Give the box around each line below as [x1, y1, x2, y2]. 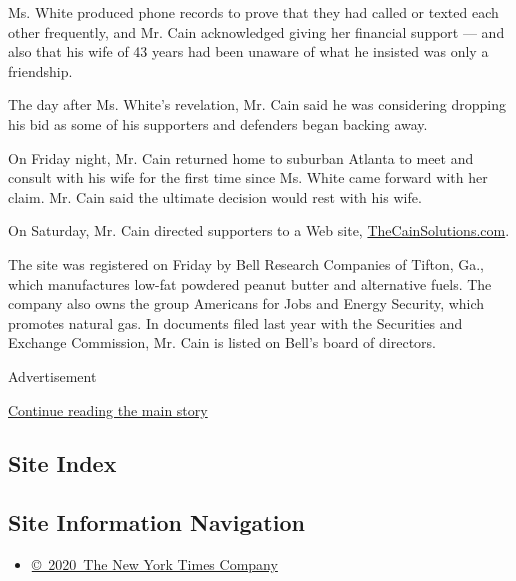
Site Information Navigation [8, 507, 305, 538]
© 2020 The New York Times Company [31, 554, 278, 575]
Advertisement [8, 365, 97, 386]
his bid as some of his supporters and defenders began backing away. [8, 113, 428, 134]
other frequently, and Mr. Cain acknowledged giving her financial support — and [8, 21, 505, 42]
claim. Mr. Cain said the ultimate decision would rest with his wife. [8, 186, 422, 207]
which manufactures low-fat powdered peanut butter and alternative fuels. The [8, 273, 492, 294]
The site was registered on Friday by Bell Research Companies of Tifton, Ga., [8, 253, 485, 274]
